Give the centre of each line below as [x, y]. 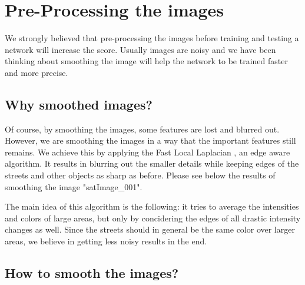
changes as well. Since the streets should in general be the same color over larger [150, 229]
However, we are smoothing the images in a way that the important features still [150, 140]
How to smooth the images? [92, 273]
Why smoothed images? [79, 104]
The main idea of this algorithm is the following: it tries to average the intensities [152, 206]
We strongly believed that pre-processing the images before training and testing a [152, 38]
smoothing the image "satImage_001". [74, 186]
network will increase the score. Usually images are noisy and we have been [140, 49]
